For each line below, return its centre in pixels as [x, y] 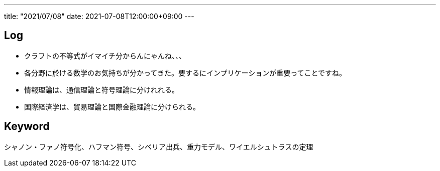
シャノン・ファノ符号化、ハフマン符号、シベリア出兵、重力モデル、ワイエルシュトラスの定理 [159, 146]
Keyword [27, 126]
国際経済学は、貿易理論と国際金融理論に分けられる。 [112, 106]
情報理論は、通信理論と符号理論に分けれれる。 [101, 89]
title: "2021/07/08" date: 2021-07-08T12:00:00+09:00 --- [99, 16]
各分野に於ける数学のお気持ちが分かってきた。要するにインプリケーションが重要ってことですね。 [185, 72]
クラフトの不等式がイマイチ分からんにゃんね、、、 [105, 55]
